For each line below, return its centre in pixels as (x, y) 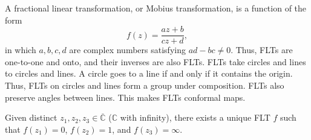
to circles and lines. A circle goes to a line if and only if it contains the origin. (149, 73)
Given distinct (31, 117)
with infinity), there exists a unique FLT (195, 117)
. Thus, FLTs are (262, 50)
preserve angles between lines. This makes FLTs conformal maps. (125, 97)
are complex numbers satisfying (127, 50)
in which (21, 50)
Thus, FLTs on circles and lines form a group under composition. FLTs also (145, 85)
